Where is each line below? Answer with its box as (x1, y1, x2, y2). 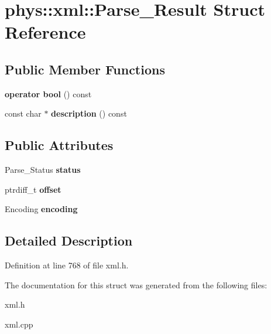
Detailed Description (5, 231, 133, 250)
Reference (5, 20, 86, 44)
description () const (51, 107, 127, 120)
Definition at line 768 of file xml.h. (5, 259, 129, 271)
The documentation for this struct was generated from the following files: (5, 278, 267, 291)
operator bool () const (5, 87, 92, 100)
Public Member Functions (5, 60, 165, 78)
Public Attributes (5, 136, 114, 154)
